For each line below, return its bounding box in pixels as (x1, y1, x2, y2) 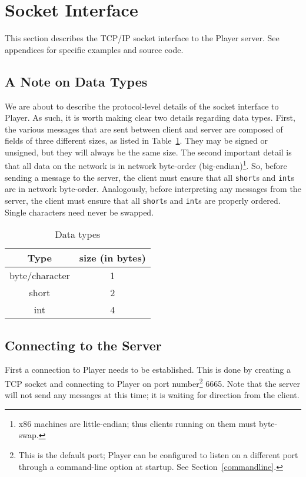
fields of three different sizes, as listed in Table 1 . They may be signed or (5, 134, 268, 147)
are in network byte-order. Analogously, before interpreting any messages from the (5, 183, 301, 195)
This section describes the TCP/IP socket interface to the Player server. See (5, 32, 280, 44)
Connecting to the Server (5, 336, 162, 354)
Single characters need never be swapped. (5, 206, 154, 218)
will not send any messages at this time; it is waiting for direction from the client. (5, 389, 300, 401)
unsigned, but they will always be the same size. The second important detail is (5, 145, 292, 158)
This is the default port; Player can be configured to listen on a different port (18, 449, 298, 461)
